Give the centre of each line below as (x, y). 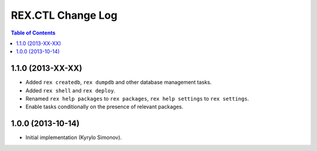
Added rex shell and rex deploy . (70, 90)
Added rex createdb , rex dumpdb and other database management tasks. (119, 83)
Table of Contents (33, 33)
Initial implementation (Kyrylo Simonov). (74, 138)
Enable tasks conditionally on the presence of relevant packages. (104, 107)
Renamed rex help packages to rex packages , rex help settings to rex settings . (137, 99)
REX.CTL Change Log (64, 15)
